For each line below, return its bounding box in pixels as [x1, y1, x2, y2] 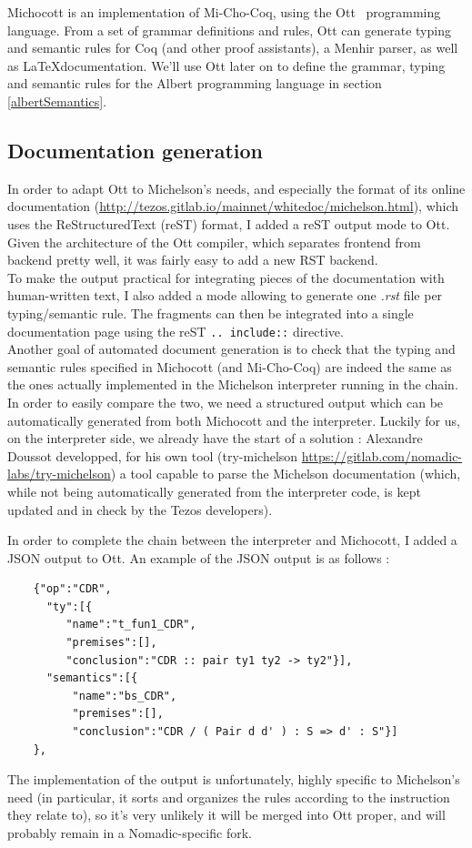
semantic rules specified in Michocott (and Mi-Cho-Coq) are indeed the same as [7, 357, 452, 376]
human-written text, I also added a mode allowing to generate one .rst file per [7, 286, 443, 305]
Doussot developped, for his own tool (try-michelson [7, 446, 298, 465]
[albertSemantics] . [7, 91, 107, 110]
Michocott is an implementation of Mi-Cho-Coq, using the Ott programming [7, 3, 441, 21]
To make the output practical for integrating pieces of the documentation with [7, 268, 445, 287]
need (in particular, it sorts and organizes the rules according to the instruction [7, 787, 450, 806]
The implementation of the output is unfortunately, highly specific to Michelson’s [7, 770, 460, 789]
